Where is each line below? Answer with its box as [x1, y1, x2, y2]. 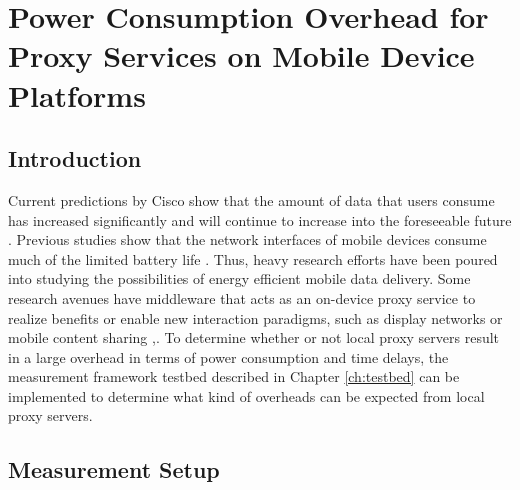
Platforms [8, 74, 146, 115]
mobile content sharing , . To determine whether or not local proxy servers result [8, 327, 500, 348]
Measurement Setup [8, 454, 220, 485]
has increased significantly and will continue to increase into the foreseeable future [8, 209, 512, 230]
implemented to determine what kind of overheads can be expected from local [8, 385, 485, 406]
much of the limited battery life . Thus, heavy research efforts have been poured [8, 248, 498, 269]
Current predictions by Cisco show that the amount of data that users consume [8, 189, 495, 210]
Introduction [8, 143, 142, 174]
